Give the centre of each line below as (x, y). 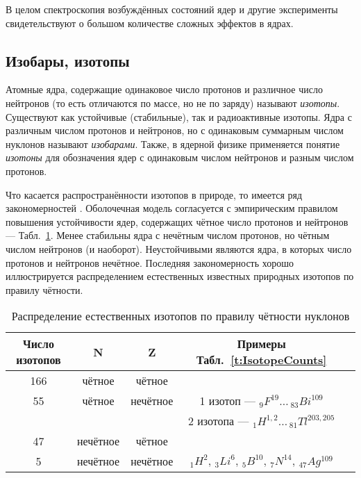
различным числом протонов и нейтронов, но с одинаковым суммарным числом (175, 130)
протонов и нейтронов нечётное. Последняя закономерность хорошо (150, 262)
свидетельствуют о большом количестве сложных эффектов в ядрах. (150, 23)
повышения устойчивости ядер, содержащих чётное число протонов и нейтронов (177, 221)
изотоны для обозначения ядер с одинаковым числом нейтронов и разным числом (180, 157)
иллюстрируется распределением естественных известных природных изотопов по (180, 276)
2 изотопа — (218, 421)
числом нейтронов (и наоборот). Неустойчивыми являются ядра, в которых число (179, 248)
